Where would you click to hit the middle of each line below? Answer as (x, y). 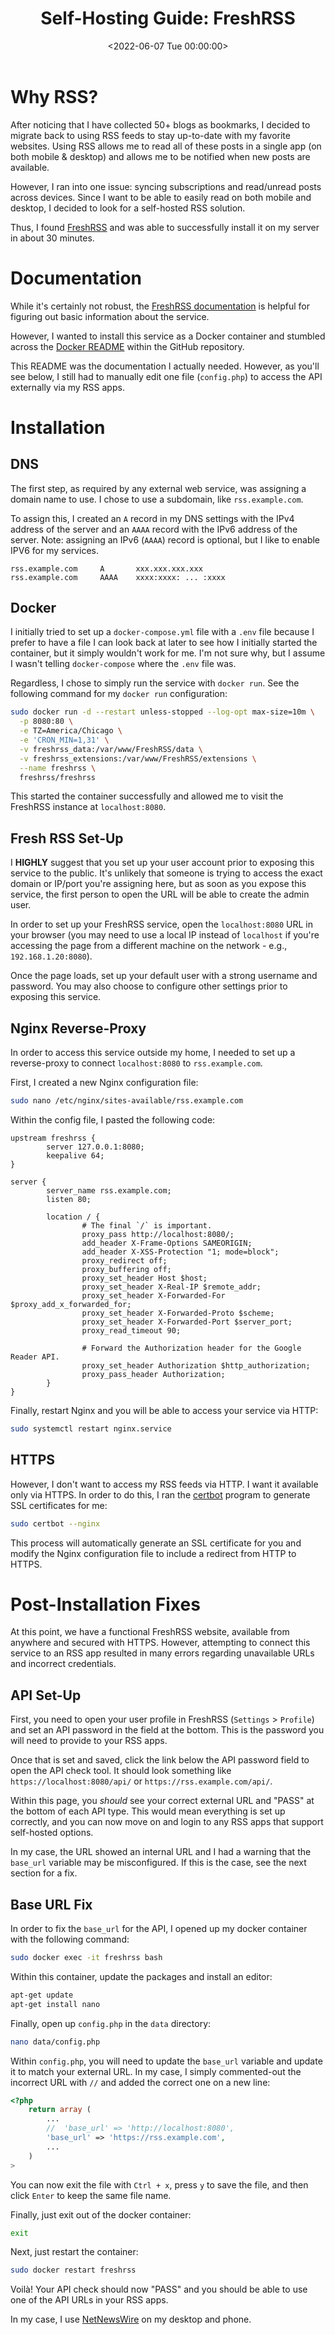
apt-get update (42, 1995)
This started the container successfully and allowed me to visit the (147, 796)
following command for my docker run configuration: (119, 694)
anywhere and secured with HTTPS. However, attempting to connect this (160, 1643)
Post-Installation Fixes (105, 1604)
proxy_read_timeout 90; (131, 1330)
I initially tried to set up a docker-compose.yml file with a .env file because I (162, 632)
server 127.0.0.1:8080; (95, 1147)
